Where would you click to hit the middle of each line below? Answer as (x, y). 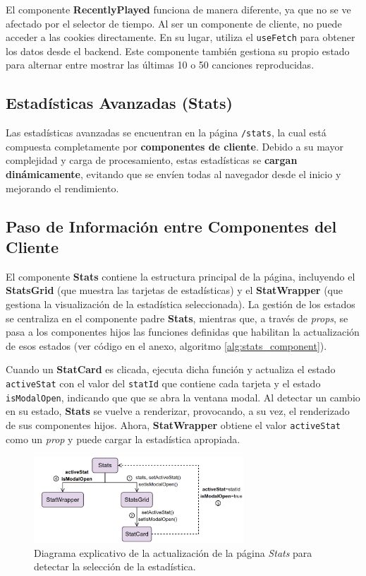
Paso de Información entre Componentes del (171, 226)
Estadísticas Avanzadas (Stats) (119, 103)
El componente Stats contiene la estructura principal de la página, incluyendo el (181, 276)
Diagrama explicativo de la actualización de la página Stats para (173, 552)
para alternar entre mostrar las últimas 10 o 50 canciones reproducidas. (160, 65)
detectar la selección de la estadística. (115, 566)
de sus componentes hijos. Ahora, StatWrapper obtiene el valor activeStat (173, 424)
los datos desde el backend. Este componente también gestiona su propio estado (178, 51)
